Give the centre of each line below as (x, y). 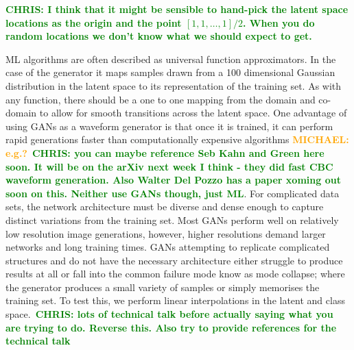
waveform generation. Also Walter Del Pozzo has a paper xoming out (173, 180)
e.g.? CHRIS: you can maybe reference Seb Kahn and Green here (165, 152)
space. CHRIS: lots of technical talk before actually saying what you (169, 314)
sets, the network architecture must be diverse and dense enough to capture (165, 207)
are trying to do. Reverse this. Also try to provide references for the (171, 327)
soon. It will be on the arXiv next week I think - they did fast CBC (169, 166)
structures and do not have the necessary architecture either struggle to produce (174, 260)
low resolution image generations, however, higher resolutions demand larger (166, 233)
